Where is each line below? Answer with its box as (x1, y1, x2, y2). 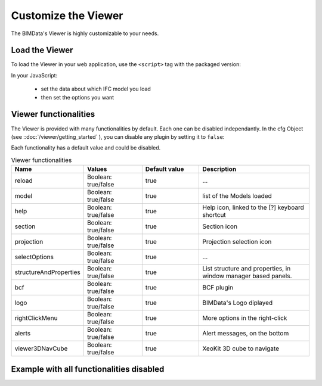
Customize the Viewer (11, 9, 123, 22)
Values (86, 165, 107, 173)
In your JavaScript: (11, 71, 58, 79)
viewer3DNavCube (14, 344, 68, 353)
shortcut (202, 211, 226, 219)
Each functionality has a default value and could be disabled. (11, 144, 161, 151)
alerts (14, 329, 31, 338)
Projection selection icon (202, 238, 272, 246)
